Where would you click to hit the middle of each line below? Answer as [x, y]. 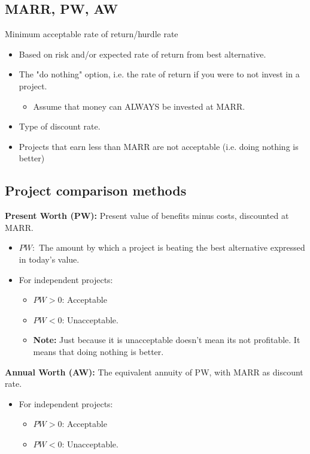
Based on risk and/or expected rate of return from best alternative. [142, 54]
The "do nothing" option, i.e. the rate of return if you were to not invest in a [159, 74]
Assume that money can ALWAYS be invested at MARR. [139, 106]
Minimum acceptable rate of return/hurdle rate [92, 34]
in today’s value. [49, 259]
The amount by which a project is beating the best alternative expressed [172, 247]
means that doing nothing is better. [98, 351]
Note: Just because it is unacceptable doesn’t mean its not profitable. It [167, 340]
